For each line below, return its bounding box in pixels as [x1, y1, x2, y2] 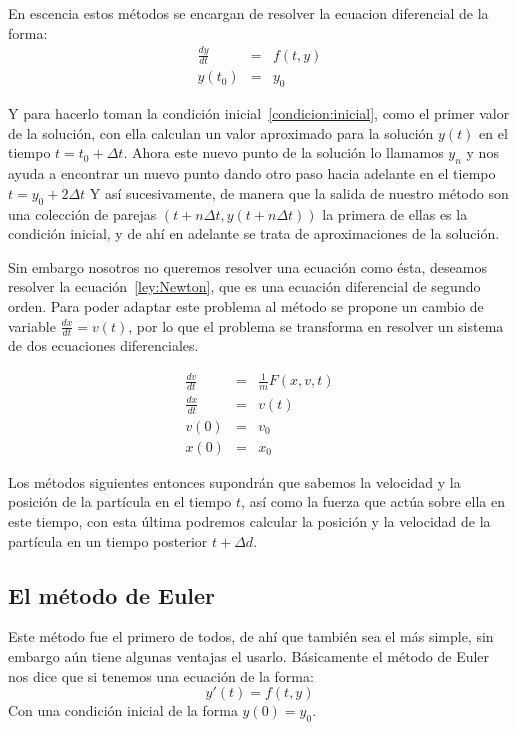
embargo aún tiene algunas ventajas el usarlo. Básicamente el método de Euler [8, 645, 490, 666]
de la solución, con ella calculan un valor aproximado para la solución [8, 122, 434, 143]
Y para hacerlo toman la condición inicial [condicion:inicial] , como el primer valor [8, 103, 510, 124]
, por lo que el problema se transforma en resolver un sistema [128, 315, 504, 336]
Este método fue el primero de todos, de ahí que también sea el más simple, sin [8, 626, 494, 647]
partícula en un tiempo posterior [8, 530, 208, 551]
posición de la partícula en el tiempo [8, 491, 232, 512]
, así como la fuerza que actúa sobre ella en [241, 491, 505, 512]
